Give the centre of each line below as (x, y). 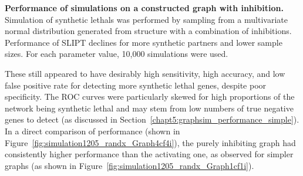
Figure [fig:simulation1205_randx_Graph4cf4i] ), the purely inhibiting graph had (150, 142)
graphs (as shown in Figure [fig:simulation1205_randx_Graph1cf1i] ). (129, 165)
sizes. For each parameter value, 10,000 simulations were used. (117, 54)
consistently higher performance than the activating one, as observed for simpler (149, 154)
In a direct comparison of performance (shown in (92, 131)
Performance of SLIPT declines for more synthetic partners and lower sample (144, 42)
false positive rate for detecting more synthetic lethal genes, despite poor (136, 85)
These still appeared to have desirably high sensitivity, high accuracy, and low (145, 73)
